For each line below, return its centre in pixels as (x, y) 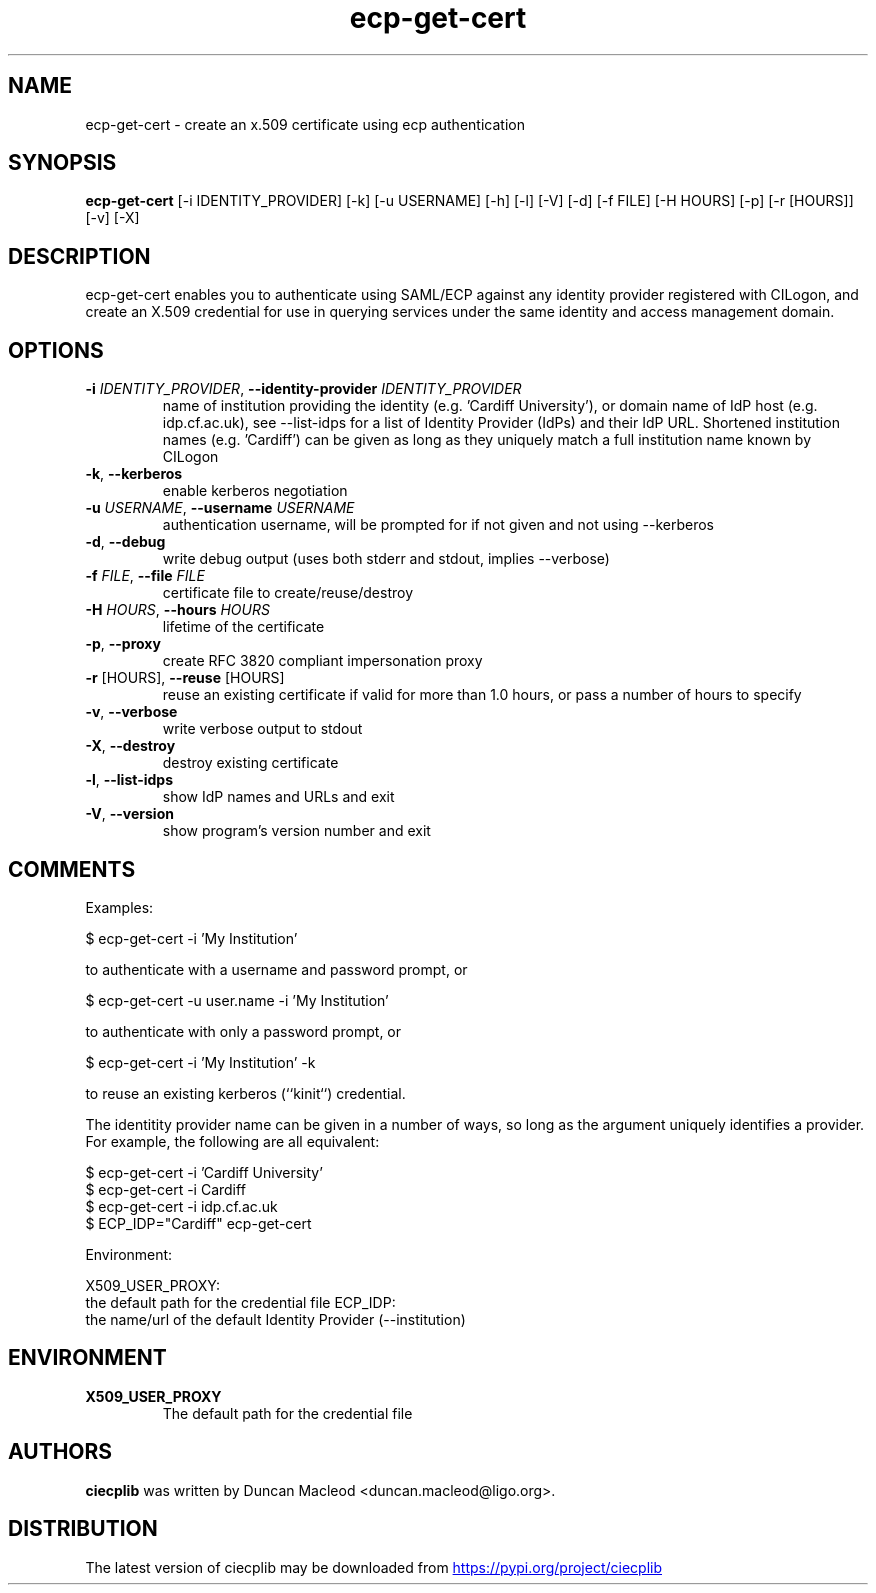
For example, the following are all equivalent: (232, 1141)
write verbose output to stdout (262, 729)
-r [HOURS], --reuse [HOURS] (185, 678)
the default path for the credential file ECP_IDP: (240, 1302)
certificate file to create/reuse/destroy (288, 593)
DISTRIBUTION (83, 1529)
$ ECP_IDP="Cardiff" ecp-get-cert (198, 1223)
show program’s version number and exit (296, 831)
